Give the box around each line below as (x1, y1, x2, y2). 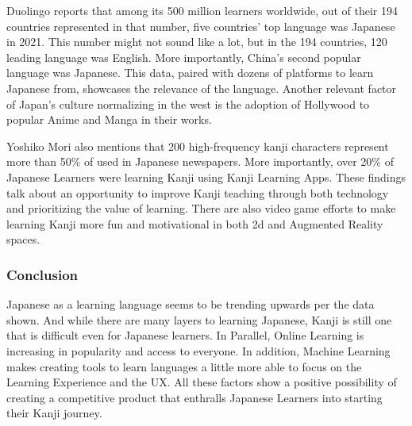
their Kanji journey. (6, 405, 102, 421)
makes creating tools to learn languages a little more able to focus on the (6, 358, 362, 374)
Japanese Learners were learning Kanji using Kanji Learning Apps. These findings (6, 168, 406, 185)
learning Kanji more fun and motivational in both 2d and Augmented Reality (6, 215, 383, 232)
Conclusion (6, 264, 78, 284)
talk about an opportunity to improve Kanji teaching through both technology (6, 184, 389, 201)
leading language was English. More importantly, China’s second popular (6, 48, 361, 65)
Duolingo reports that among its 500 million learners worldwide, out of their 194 (6, 2, 399, 18)
